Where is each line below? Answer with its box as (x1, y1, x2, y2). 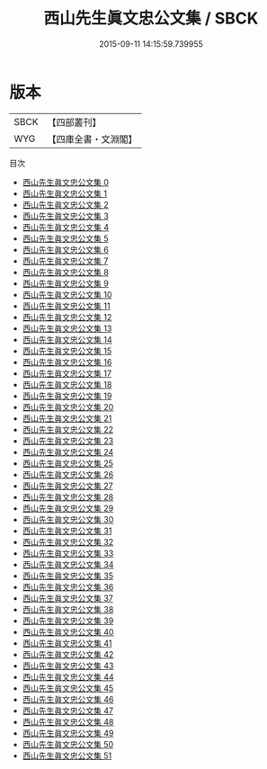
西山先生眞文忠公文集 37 (22, 593, 114, 604)
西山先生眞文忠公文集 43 (22, 660, 114, 671)
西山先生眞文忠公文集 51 (22, 750, 112, 761)
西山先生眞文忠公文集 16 (22, 356, 112, 367)
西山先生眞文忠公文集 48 (22, 716, 114, 727)
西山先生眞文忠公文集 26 (22, 469, 114, 479)
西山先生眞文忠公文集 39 (22, 615, 114, 626)
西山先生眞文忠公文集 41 (22, 638, 112, 648)
